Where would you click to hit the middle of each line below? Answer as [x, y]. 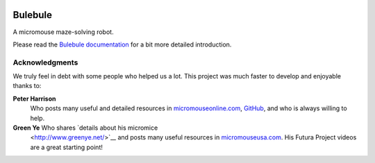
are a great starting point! [67, 147]
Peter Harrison [34, 98]
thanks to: [27, 86]
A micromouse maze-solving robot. [63, 32]
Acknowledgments [45, 62]
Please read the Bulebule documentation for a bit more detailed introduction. [122, 44]
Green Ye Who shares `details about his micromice [85, 128]
